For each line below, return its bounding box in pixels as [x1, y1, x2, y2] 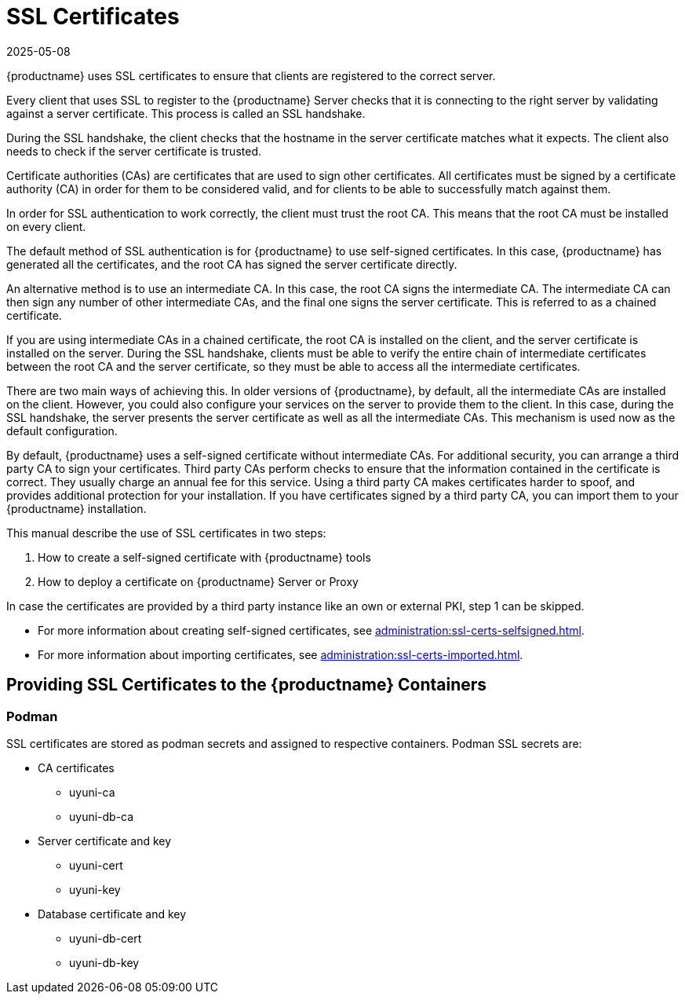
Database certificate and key [38, 907, 187, 921]
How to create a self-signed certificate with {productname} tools [38, 550, 371, 564]
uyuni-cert [69, 858, 123, 872]
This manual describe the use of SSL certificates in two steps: [6, 526, 326, 540]
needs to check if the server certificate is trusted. [6, 144, 261, 158]
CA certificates [38, 760, 115, 775]
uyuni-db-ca [69, 809, 134, 823]
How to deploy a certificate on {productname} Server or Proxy [38, 574, 359, 588]
